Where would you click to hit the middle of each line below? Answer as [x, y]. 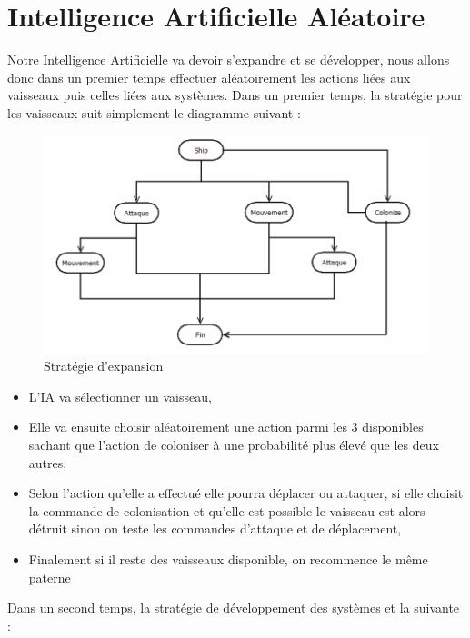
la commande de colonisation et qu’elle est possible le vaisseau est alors [227, 510]
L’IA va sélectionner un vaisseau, [120, 396]
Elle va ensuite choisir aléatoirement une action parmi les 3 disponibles [226, 427]
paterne [50, 577]
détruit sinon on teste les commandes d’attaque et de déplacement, [215, 528]
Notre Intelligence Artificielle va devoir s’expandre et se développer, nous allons [229, 60]
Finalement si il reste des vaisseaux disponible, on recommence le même [228, 559]
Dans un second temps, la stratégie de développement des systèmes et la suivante [234, 608]
